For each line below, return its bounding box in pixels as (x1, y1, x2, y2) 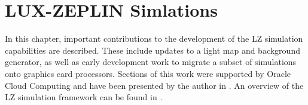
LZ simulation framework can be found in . (5, 91, 163, 103)
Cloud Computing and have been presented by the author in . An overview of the (5, 79, 304, 91)
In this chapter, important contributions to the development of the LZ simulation (5, 32, 303, 45)
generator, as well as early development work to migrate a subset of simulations (5, 55, 297, 68)
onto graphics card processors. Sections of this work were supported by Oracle (5, 67, 291, 79)
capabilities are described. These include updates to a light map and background (5, 44, 300, 56)
